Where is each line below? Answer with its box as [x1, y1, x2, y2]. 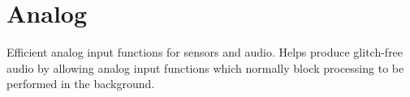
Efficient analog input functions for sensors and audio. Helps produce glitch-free [6, 44, 404, 61]
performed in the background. [6, 75, 155, 92]
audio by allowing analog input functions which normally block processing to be [6, 59, 404, 76]
